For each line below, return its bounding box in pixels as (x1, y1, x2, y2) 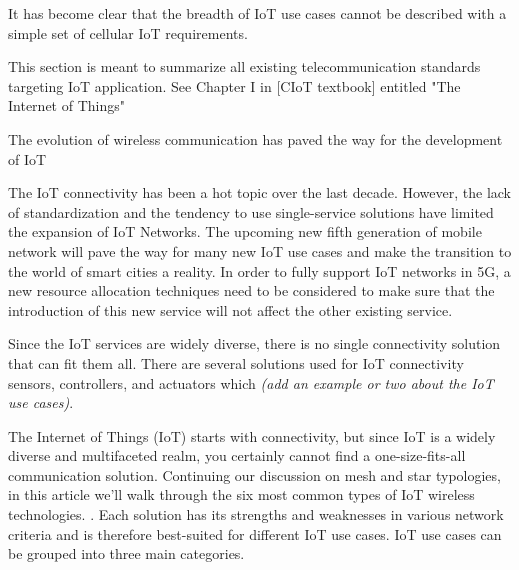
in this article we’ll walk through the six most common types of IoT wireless (8, 484, 475, 505)
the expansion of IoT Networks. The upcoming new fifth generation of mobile (8, 221, 482, 242)
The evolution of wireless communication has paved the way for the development (8, 128, 503, 149)
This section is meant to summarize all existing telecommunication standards (8, 56, 481, 77)
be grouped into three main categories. (8, 543, 245, 564)
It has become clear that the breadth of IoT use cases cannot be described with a (8, 3, 507, 23)
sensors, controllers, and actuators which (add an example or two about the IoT (8, 372, 494, 393)
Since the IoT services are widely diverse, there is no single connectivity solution (8, 333, 501, 354)
